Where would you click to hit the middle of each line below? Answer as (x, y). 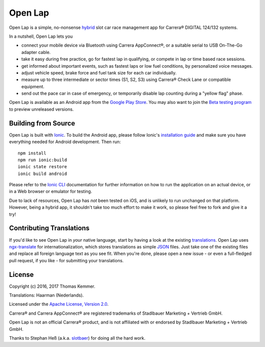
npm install (32, 153)
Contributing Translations (49, 228)
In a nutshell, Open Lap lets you (41, 36)
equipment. (33, 86)
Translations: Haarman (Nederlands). (46, 295)
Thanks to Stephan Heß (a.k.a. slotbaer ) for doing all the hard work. (77, 338)
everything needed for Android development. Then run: (65, 142)
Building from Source (42, 123)
